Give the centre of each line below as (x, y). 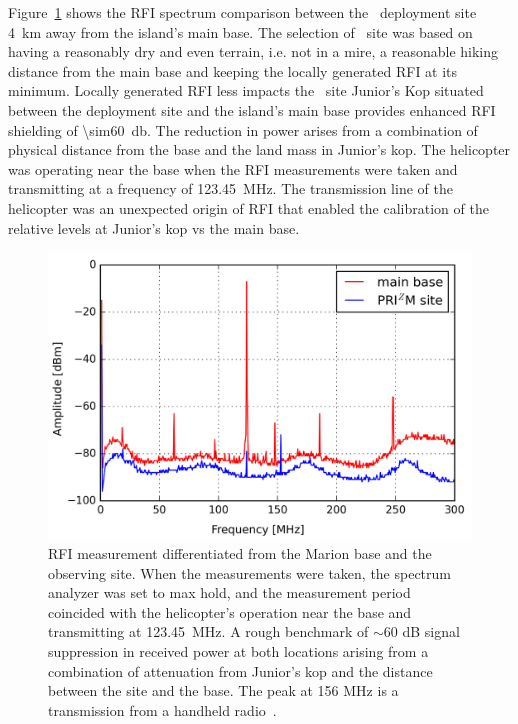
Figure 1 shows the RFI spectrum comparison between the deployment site (242, 12)
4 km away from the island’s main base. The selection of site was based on (240, 31)
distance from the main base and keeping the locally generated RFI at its (233, 70)
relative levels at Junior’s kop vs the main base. (154, 227)
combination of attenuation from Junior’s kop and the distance (240, 670)
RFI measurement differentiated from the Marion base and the (240, 553)
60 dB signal (421, 631)
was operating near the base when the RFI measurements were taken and (233, 168)
